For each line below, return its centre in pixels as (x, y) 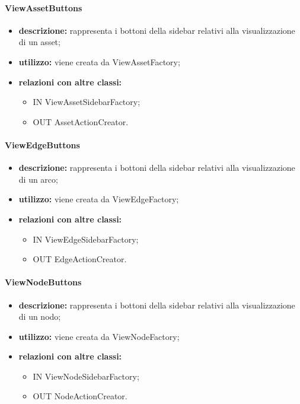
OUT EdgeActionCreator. (80, 259)
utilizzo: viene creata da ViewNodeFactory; (99, 336)
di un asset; (39, 42)
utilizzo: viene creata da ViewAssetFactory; (99, 61)
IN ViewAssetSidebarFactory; (87, 102)
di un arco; (38, 179)
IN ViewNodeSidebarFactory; (86, 376)
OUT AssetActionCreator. (81, 121)
